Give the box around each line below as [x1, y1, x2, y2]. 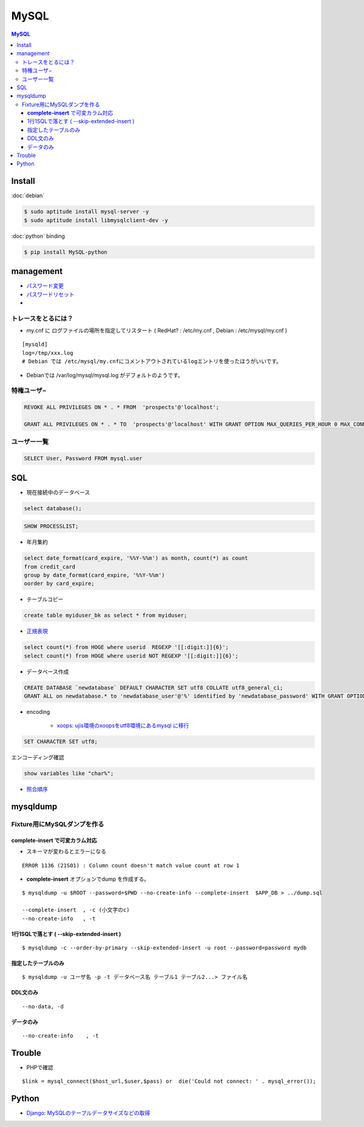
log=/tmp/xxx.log [22, 349, 73, 356]
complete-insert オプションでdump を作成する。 [26, 875, 150, 883]
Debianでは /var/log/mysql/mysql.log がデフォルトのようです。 [26, 371, 183, 378]
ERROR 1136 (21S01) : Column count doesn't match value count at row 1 [22, 862, 240, 869]
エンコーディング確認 [11, 754, 65, 761]
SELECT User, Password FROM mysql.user [24, 455, 143, 462]
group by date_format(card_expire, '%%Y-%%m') [24, 571, 165, 579]
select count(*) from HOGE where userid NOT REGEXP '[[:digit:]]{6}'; [24, 652, 239, 659]
